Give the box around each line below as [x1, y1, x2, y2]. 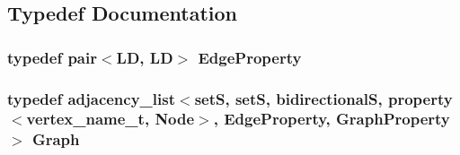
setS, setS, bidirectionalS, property [194, 87, 453, 109]
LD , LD [116, 46, 173, 68]
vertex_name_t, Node [26, 108, 195, 130]
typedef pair [7, 46, 97, 68]
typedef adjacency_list [7, 87, 176, 109]
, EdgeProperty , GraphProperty [213, 108, 450, 130]
